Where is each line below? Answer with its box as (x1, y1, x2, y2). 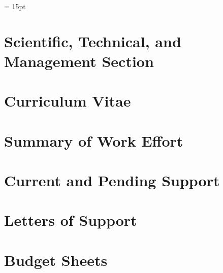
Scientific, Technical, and (4, 30, 181, 51)
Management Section (4, 50, 154, 71)
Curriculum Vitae (4, 90, 131, 111)
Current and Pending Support (4, 170, 220, 191)
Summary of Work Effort (4, 130, 183, 151)
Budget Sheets (4, 249, 108, 270)
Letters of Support (4, 210, 137, 230)
